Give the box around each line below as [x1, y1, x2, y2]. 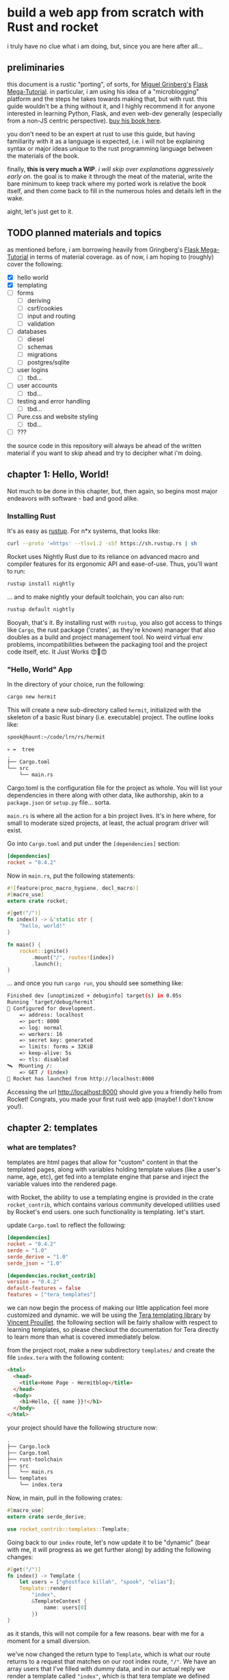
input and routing [27, 312, 76, 320]
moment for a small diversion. [7, 1636, 91, 1645]
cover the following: [7, 260, 63, 268]
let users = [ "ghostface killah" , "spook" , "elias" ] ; [19, 1579, 176, 1585]
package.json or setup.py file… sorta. [7, 798, 111, 806]
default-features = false [7, 1285, 81, 1292]
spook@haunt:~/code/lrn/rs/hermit [7, 733, 106, 741]
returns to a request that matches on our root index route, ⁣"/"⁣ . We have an [7, 1657, 217, 1666]
